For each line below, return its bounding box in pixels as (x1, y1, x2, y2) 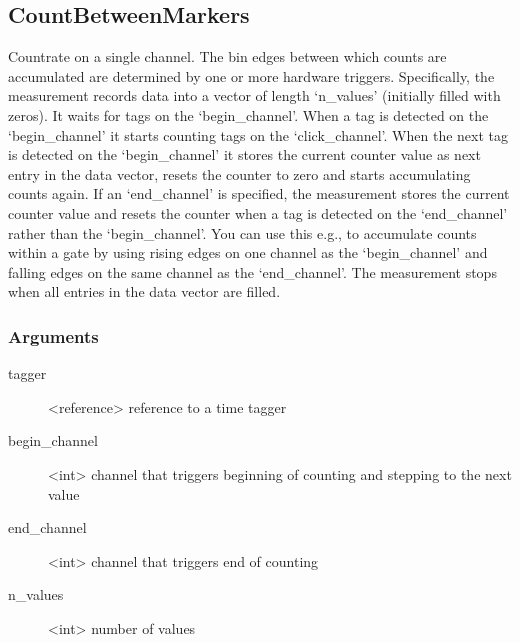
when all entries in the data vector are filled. (8, 281, 281, 302)
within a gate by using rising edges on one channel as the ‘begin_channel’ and (8, 242, 488, 263)
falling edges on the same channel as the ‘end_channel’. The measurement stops (8, 261, 497, 282)
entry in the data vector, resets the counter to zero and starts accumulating (8, 163, 471, 184)
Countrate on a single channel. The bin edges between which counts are (8, 46, 447, 67)
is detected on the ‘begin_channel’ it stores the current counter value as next (8, 144, 481, 165)
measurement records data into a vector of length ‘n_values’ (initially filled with (8, 85, 501, 106)
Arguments (8, 323, 99, 348)
